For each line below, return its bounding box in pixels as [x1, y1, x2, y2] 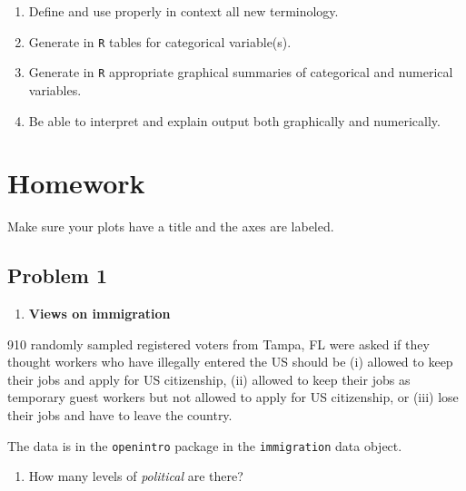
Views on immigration [28, 304, 171, 323]
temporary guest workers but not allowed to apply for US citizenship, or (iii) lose [7, 388, 459, 407]
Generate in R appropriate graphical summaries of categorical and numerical [28, 63, 453, 82]
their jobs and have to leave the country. [7, 405, 233, 424]
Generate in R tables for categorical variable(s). [28, 32, 292, 51]
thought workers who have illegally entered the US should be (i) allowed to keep [7, 352, 453, 371]
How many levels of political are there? [28, 466, 243, 486]
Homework [7, 164, 145, 201]
